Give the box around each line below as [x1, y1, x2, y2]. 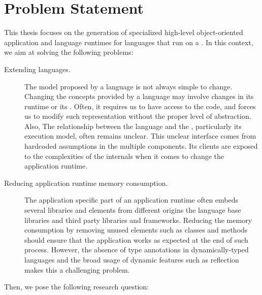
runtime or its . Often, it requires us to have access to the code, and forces [24, 101, 256, 111]
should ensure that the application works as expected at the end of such [24, 234, 248, 245]
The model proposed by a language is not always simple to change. [24, 81, 233, 91]
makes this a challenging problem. [24, 264, 130, 275]
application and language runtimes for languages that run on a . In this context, [4, 37, 253, 47]
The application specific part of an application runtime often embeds [24, 194, 239, 205]
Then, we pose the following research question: [4, 281, 149, 292]
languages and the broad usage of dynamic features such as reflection [24, 254, 239, 265]
